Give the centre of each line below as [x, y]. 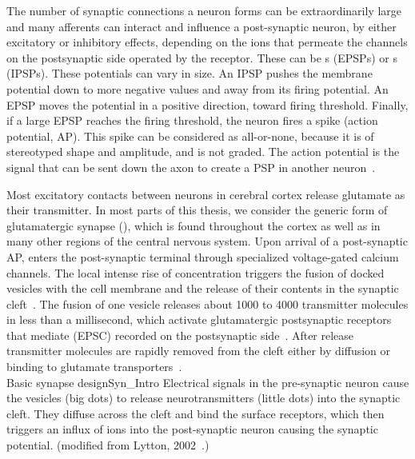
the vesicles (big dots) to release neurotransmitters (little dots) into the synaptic [204, 398]
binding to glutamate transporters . [94, 367]
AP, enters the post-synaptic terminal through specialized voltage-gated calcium [203, 256]
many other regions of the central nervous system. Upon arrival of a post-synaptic [207, 241]
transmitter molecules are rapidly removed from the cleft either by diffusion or [199, 351]
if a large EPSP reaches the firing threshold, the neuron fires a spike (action [192, 120]
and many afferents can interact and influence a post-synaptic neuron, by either [202, 26]
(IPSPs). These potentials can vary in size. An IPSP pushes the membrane [190, 73]
